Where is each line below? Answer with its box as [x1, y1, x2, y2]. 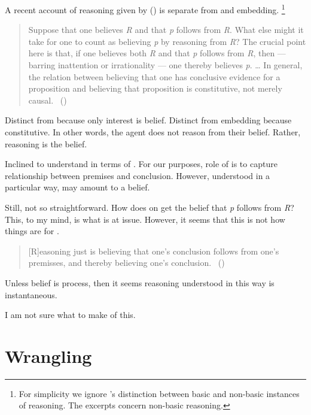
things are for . [5, 225, 59, 237]
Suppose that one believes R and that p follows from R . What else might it [28, 23, 304, 36]
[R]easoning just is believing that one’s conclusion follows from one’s [28, 244, 279, 257]
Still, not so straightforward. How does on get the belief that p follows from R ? [5, 201, 294, 213]
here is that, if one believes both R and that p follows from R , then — [28, 47, 286, 59]
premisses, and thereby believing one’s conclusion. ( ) [28, 256, 225, 269]
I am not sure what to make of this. [5, 308, 136, 321]
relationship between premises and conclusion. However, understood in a [5, 169, 270, 181]
